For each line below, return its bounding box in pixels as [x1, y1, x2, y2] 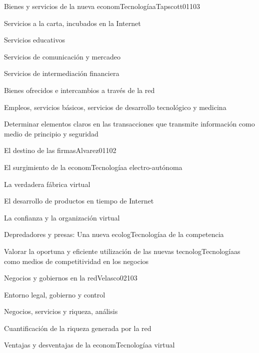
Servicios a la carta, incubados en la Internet [4, 17, 141, 28]
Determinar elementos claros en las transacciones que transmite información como [4, 118, 255, 129]
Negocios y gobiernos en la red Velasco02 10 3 [4, 272, 137, 283]
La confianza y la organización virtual [4, 212, 120, 222]
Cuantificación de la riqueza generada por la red [4, 322, 151, 333]
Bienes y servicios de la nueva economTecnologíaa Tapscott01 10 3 [4, 1, 200, 11]
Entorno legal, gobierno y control [4, 289, 105, 299]
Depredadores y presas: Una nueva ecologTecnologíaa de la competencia [4, 229, 224, 239]
